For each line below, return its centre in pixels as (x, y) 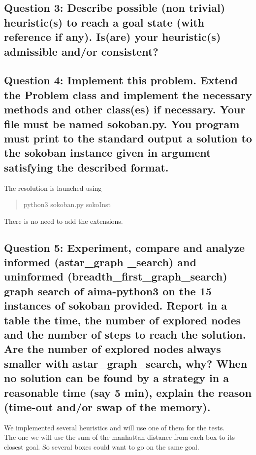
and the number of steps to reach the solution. (125, 334)
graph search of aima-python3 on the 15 (108, 291)
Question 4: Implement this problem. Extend (121, 80)
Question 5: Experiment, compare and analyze (125, 247)
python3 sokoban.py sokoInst (67, 204)
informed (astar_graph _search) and (100, 262)
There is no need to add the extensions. (64, 221)
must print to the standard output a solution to (128, 138)
